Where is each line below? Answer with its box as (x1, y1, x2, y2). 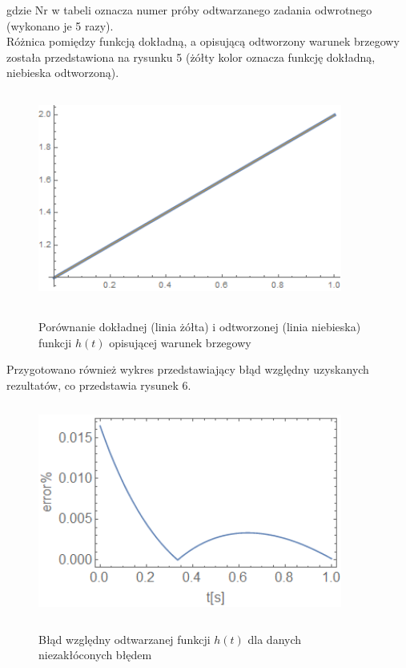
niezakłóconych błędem (38, 646, 152, 663)
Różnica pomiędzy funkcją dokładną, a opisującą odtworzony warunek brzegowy (6, 33, 400, 50)
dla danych (247, 630, 302, 647)
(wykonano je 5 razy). (6, 17, 114, 34)
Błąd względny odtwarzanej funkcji (38, 630, 211, 647)
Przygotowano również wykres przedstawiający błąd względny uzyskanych (6, 361, 369, 378)
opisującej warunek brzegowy (109, 334, 251, 350)
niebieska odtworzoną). (6, 64, 119, 81)
